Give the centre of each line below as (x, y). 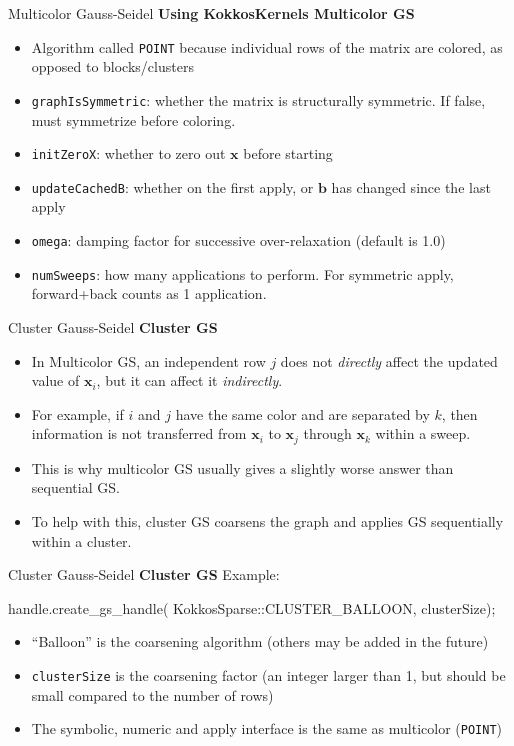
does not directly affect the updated (389, 360)
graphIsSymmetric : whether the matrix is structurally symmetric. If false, (258, 99)
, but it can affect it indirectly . (189, 380)
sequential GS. (75, 487)
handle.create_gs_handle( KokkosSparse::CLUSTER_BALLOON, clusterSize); (252, 607)
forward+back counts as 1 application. (149, 293)
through (327, 433)
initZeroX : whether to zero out (128, 153)
